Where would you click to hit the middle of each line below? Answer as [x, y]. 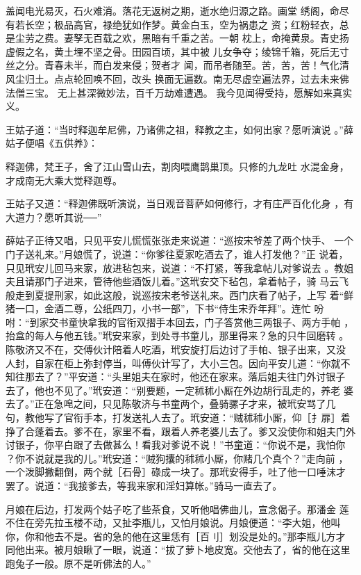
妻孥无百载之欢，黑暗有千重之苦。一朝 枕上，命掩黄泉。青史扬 [206, 38]
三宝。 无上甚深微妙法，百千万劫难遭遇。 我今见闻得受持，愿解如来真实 [188, 92]
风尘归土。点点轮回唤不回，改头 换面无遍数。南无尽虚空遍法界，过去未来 [173, 78]
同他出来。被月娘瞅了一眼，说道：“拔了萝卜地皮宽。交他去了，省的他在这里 [178, 550]
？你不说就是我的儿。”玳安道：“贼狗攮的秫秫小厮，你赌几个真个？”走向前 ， [177, 458]
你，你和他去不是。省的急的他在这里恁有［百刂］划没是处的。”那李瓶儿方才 [176, 536]
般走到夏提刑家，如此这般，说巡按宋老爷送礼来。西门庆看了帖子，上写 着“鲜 [180, 294]
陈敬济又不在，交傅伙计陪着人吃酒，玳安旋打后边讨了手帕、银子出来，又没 [176, 349]
